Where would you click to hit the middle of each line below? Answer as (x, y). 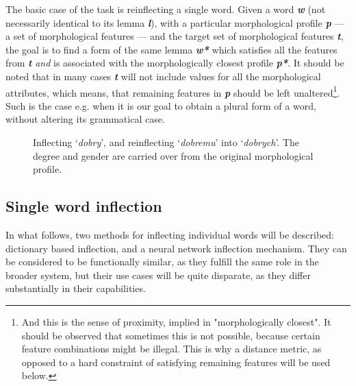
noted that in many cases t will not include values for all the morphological (163, 76)
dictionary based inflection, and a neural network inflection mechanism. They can (176, 248)
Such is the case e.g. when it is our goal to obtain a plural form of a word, (161, 105)
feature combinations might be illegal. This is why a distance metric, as (171, 349)
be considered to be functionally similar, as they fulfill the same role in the (162, 262)
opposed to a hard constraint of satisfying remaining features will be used (176, 362)
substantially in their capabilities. (76, 288)
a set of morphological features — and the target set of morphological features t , (175, 36)
